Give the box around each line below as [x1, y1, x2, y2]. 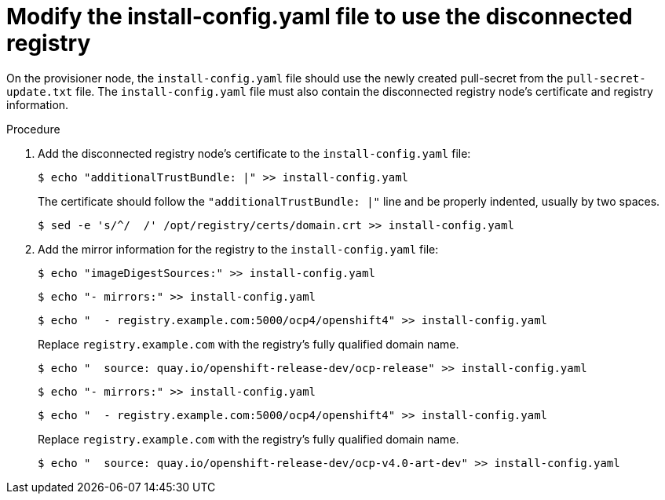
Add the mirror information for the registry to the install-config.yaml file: [38, 242, 439, 256]
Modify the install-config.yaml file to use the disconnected [6, 3, 633, 30]
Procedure [6, 122, 60, 136]
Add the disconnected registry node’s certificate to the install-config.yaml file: [38, 146, 471, 160]
